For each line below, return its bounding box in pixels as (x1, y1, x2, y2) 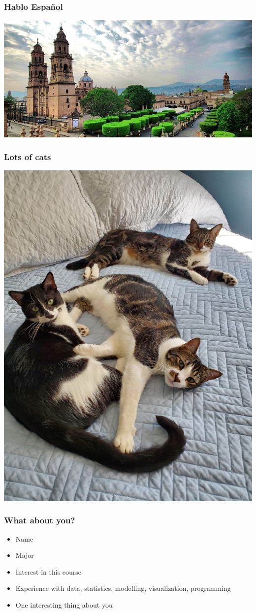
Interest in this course (15, 566, 82, 577)
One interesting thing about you (15, 600, 113, 610)
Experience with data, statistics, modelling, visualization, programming (15, 583, 231, 593)
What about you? (4, 514, 75, 526)
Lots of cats (4, 150, 51, 162)
